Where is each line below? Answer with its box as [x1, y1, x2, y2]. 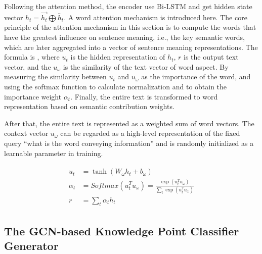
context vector [4, 128, 49, 138]
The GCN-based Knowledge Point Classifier [4, 223, 239, 239]
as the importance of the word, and [141, 71, 251, 82]
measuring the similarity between [4, 71, 107, 82]
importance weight [4, 91, 62, 101]
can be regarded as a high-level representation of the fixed [60, 128, 240, 138]
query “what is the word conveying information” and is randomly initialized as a [4, 137, 254, 148]
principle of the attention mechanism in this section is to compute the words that [4, 22, 256, 32]
